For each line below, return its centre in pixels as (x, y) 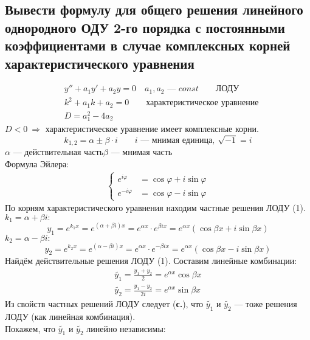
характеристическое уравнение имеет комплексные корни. (152, 129)
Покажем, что (30, 328)
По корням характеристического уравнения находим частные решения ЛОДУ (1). (155, 208)
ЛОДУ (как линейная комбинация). (70, 316)
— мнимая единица (177, 140)
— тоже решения (266, 304)
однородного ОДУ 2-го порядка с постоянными (145, 27)
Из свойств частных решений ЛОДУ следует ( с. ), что (104, 304)
